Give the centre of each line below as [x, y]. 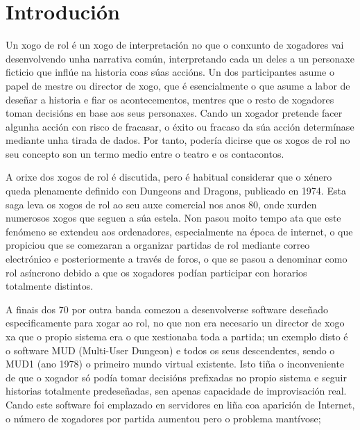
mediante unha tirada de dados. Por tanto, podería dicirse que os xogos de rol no [178, 140]
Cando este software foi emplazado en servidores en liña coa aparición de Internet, [180, 404]
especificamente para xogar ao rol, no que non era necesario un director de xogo [175, 323]
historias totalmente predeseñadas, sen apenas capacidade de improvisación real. [176, 391]
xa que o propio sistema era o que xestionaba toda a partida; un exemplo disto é [177, 336]
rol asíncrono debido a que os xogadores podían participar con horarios [156, 272]
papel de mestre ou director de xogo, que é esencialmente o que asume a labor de [178, 85]
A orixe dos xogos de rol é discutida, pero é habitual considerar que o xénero [169, 177]
